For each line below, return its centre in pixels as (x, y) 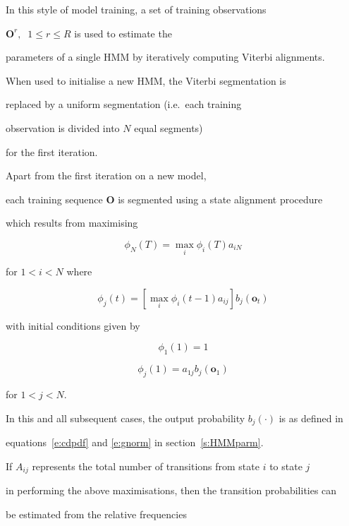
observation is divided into (63, 127)
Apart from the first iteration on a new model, (106, 175)
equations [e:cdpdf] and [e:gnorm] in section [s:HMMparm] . (135, 442)
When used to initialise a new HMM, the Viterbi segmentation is (146, 80)
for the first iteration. (52, 151)
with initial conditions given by (73, 325)
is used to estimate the (123, 33)
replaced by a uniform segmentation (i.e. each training (124, 104)
